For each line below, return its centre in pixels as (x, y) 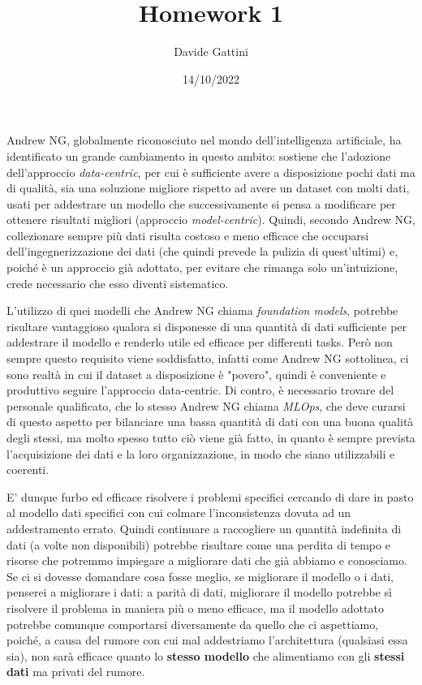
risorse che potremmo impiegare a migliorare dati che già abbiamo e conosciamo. (207, 560)
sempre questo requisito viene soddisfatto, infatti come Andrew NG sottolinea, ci (208, 358)
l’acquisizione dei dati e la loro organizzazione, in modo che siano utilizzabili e (201, 453)
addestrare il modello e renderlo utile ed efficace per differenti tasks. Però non (200, 342)
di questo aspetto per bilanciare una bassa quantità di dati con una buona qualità (210, 422)
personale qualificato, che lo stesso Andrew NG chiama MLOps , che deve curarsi (206, 405)
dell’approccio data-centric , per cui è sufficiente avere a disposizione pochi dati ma (211, 172)
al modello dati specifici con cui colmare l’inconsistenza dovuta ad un (179, 513)
